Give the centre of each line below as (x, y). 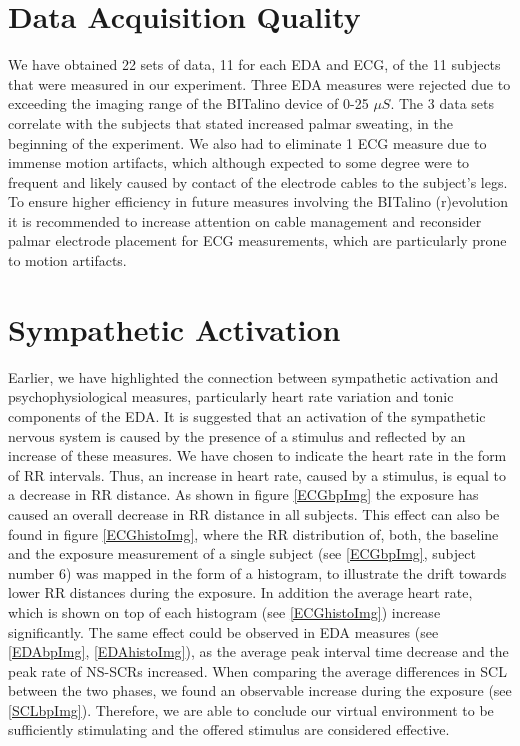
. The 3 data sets (442, 103)
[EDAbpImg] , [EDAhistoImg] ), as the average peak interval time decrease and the (258, 651)
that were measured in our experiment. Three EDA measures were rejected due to (259, 83)
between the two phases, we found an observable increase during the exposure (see (260, 690)
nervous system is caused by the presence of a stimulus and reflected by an (237, 435)
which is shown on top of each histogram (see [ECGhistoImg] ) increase (224, 611)
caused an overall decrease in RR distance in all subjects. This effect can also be (254, 513)
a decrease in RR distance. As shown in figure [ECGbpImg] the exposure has (243, 494)
